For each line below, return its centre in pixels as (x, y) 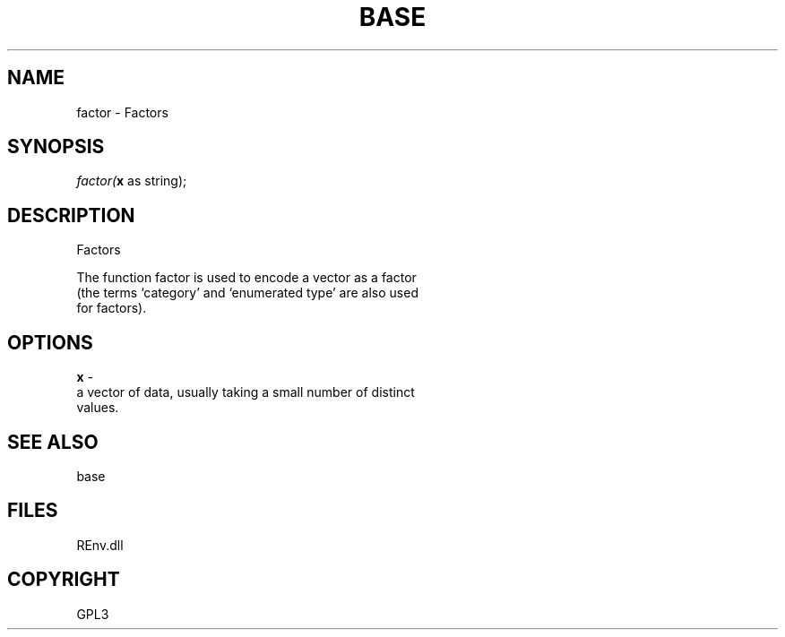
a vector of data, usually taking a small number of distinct (246, 392)
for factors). (112, 308)
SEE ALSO (53, 442)
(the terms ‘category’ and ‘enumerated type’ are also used (247, 293)
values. (98, 408)
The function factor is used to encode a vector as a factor (246, 278)
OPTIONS (50, 342)
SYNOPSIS (56, 147)
